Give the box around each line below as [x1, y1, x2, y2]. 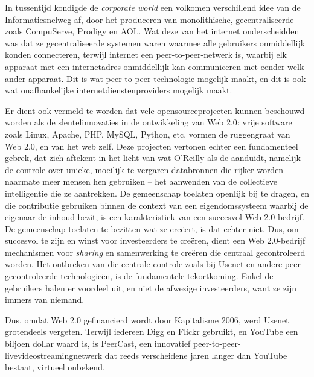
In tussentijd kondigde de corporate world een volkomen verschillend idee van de [5, 1, 301, 13]
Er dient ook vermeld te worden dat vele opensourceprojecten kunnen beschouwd [5, 104, 305, 116]
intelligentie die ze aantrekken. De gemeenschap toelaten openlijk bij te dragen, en [5, 186, 309, 199]
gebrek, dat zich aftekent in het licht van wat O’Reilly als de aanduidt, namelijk [5, 151, 301, 164]
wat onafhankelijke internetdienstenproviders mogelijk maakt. [5, 84, 232, 97]
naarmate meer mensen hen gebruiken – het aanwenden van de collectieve [5, 175, 277, 188]
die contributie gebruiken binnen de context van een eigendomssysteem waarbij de [5, 198, 309, 211]
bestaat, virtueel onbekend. [5, 361, 105, 373]
